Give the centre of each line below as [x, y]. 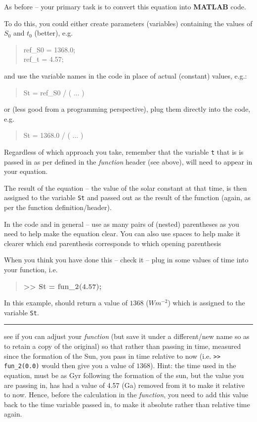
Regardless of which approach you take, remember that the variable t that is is [124, 151]
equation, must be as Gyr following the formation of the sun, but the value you [124, 375]
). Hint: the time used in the [193, 365]
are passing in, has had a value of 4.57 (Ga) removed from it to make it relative [125, 385]
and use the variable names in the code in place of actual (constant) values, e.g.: [126, 75]
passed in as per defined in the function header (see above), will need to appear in [128, 161]
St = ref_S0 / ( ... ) [54, 92]
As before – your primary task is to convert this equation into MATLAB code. [125, 6]
